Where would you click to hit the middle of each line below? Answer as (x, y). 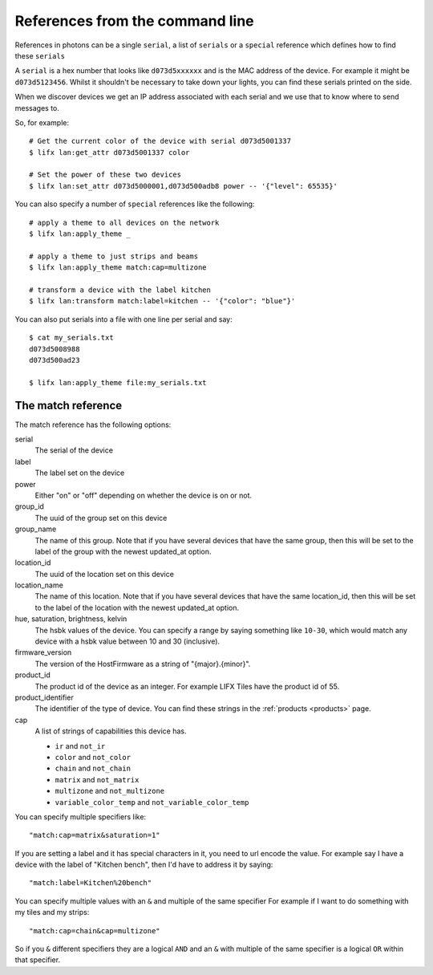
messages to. (37, 108)
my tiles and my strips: (52, 912)
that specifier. (37, 960)
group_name (36, 529)
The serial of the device (74, 450)
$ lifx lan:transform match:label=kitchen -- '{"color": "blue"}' (162, 301)
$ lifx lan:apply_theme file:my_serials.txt (118, 382)
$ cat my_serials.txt (71, 338)
